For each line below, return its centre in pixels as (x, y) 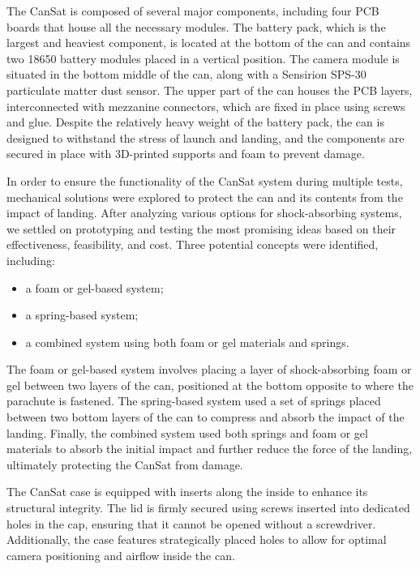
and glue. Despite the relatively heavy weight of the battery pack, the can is (195, 122)
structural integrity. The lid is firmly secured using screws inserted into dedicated (208, 508)
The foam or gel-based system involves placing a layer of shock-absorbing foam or (209, 369)
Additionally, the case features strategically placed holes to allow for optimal (197, 539)
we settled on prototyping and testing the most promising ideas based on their (201, 228)
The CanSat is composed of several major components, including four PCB (193, 11)
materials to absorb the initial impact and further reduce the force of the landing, (210, 449)
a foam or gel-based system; (94, 287)
